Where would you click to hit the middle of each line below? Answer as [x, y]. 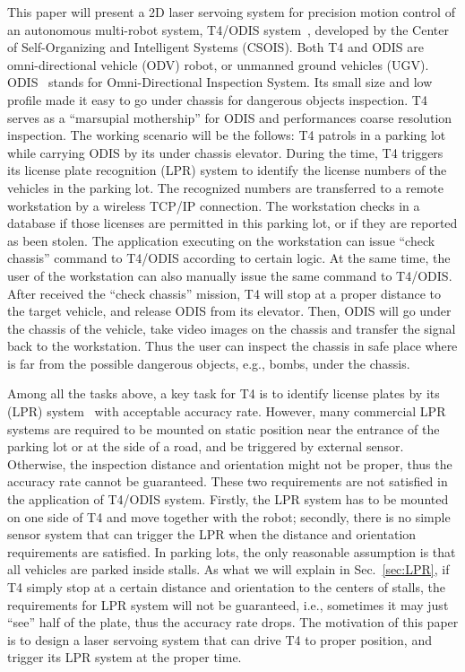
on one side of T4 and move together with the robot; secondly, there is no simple [229, 516]
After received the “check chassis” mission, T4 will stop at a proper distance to [224, 293]
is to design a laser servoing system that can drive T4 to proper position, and [220, 639]
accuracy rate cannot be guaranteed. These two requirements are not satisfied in [228, 481]
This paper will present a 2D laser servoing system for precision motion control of [231, 12]
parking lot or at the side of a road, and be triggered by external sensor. [206, 446]
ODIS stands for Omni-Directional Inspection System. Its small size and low [220, 82]
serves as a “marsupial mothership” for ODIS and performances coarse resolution [230, 117]
